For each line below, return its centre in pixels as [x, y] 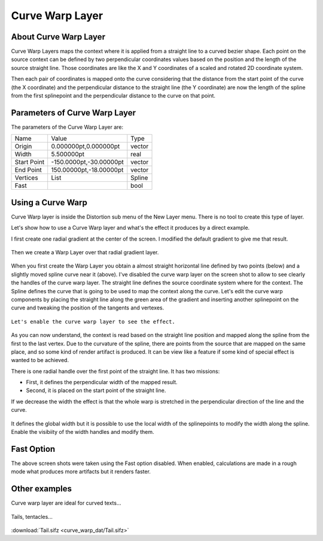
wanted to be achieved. [40, 360]
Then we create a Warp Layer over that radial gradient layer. [85, 252]
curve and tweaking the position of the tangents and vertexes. [88, 308]
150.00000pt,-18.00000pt [87, 170]
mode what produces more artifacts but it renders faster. [81, 472]
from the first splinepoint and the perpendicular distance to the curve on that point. [113, 96]
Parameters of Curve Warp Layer [74, 113]
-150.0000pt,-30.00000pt [87, 162]
